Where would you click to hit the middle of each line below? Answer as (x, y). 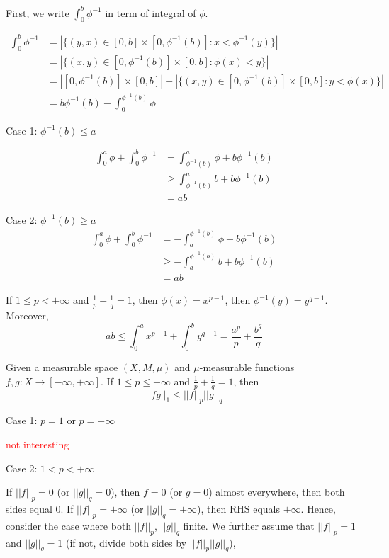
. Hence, (318, 508)
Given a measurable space (62, 367)
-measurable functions (247, 367)
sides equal (29, 508)
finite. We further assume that (249, 525)
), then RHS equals (239, 508)
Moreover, (27, 315)
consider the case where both (69, 525)
